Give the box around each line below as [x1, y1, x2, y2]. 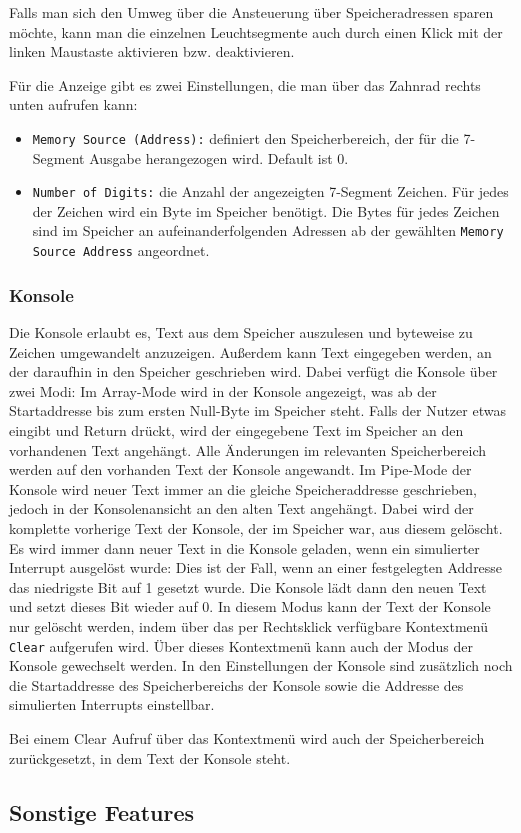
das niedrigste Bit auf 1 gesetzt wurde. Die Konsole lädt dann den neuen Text [9, 576, 487, 597]
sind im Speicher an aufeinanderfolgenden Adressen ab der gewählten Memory [32, 220, 504, 241]
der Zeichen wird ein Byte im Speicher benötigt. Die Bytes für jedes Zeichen [32, 200, 500, 221]
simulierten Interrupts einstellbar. [9, 694, 215, 715]
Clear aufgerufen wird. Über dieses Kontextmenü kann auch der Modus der [9, 635, 474, 656]
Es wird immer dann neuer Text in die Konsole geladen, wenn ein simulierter [9, 537, 480, 558]
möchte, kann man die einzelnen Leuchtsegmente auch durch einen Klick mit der [9, 21, 503, 42]
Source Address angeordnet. [32, 240, 210, 261]
